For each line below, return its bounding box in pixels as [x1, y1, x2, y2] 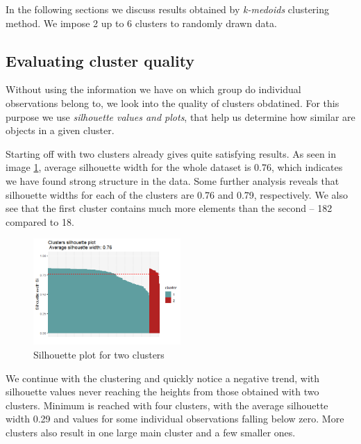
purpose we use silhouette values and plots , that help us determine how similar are [6, 109, 355, 124]
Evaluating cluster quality [6, 49, 195, 71]
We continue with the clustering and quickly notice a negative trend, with [6, 370, 320, 385]
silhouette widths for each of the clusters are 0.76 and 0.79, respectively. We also [6, 187, 348, 202]
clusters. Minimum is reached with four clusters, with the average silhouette [6, 397, 328, 412]
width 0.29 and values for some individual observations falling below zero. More [6, 411, 344, 426]
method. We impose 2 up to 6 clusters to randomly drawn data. [6, 15, 277, 30]
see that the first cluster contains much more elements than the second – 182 [6, 201, 333, 215]
